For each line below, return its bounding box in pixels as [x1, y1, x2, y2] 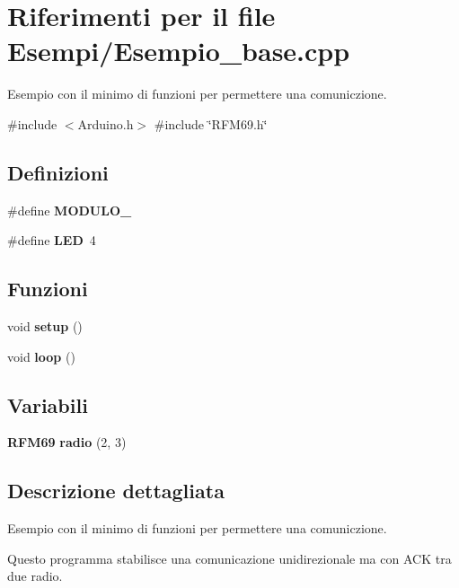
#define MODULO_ [7, 200, 132, 219]
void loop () [7, 347, 75, 365]
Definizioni [7, 158, 109, 186]
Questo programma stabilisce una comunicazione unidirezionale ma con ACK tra [7, 549, 452, 567]
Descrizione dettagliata [7, 477, 225, 505]
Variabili [7, 391, 88, 418]
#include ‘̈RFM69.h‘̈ [154, 114, 268, 133]
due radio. [7, 566, 63, 585]
